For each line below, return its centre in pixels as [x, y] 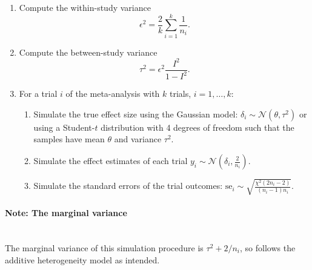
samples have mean [69, 139]
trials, [181, 94]
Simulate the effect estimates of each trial [111, 160]
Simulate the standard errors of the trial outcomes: [128, 186]
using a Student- [64, 127]
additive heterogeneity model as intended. [82, 259]
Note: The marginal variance [66, 213]
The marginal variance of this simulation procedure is [104, 247]
